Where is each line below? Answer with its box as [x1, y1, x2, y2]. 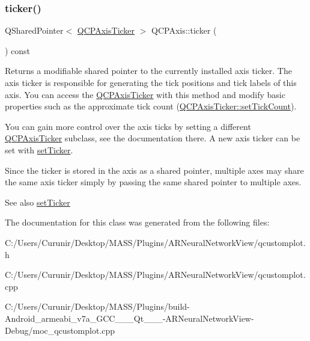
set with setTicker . [5, 143, 73, 156]
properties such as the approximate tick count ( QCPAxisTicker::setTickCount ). [5, 100, 297, 112]
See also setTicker [5, 195, 70, 208]
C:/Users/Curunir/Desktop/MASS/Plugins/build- [5, 300, 190, 313]
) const [5, 44, 31, 57]
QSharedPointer [5, 24, 64, 37]
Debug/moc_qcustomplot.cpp [5, 324, 115, 336]
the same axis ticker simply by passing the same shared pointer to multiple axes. [5, 176, 302, 188]
